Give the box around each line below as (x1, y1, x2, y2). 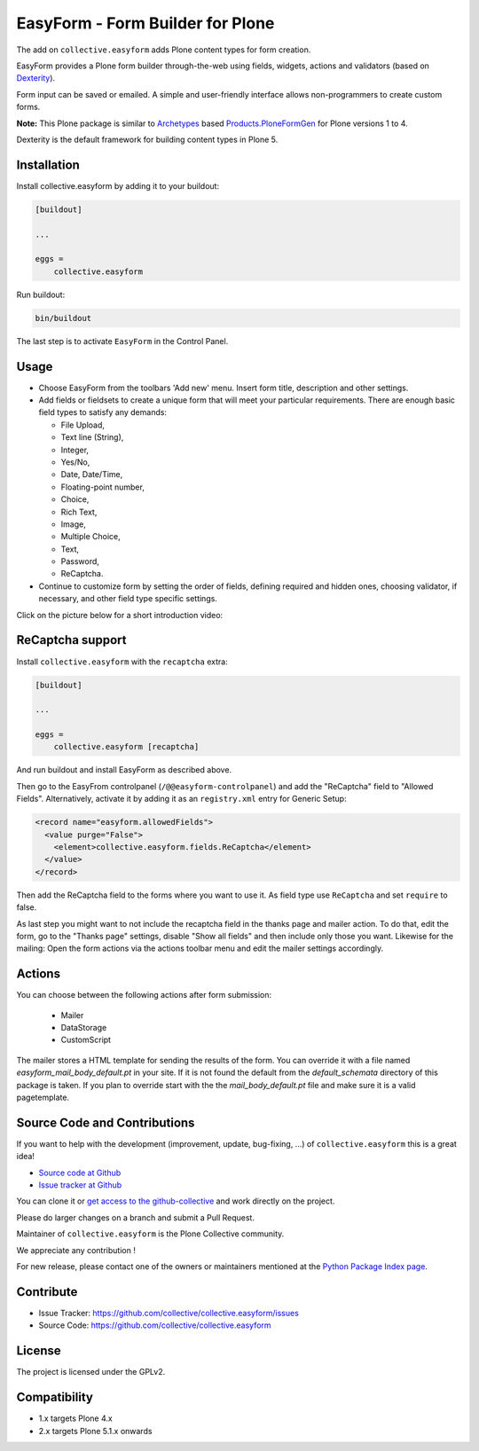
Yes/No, (60, 457, 90, 467)
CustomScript (60, 1034, 111, 1046)
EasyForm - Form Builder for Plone (16, 13, 275, 33)
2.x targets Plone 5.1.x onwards (38, 1425, 153, 1436)
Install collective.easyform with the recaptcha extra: (16, 656, 228, 667)
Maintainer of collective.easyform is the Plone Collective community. (16, 1228, 285, 1239)
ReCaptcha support (16, 632, 127, 647)
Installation (16, 157, 80, 172)
